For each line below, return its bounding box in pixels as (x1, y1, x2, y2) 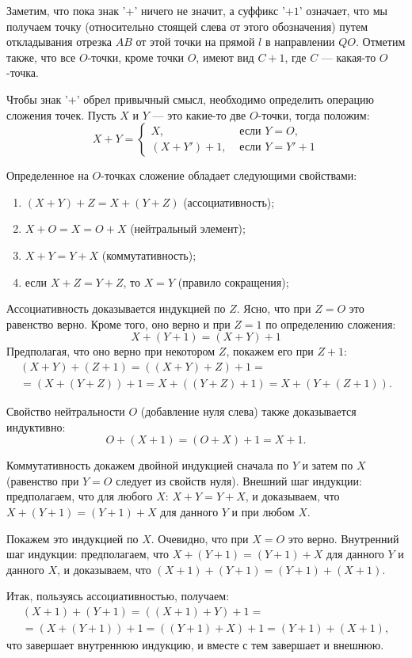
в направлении (265, 33, 335, 50)
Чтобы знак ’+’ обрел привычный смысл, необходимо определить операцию (6, 90, 374, 107)
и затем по (302, 457, 353, 474)
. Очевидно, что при (151, 530, 249, 546)
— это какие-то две (152, 106, 246, 123)
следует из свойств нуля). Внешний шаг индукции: (116, 472, 362, 489)
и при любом (231, 503, 295, 519)
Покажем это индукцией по (6, 530, 139, 546)
